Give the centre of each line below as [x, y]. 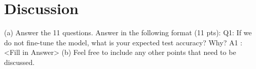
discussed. [20, 62]
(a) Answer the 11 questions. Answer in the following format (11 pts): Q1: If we [128, 32]
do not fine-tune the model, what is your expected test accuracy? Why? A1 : [123, 42]
